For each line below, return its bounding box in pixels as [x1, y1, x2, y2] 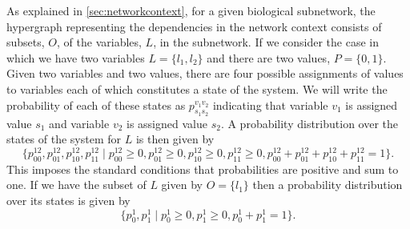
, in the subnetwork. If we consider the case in [153, 34, 379, 50]
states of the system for [6, 131, 122, 147]
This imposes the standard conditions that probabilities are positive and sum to [6, 160, 399, 177]
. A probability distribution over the [220, 114, 399, 131]
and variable [49, 114, 110, 131]
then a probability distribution [252, 176, 403, 193]
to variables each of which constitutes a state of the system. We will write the [6, 80, 388, 97]
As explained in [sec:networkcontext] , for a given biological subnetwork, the [6, 2, 376, 18]
